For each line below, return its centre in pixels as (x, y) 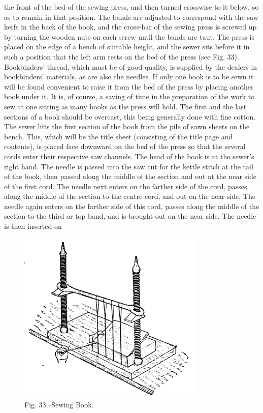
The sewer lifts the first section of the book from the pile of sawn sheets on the (127, 126)
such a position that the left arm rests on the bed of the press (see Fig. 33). (122, 56)
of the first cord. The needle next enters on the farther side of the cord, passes (126, 186)
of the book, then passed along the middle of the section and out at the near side (130, 176)
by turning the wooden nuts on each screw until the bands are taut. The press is (129, 36)
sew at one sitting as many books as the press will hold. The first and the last (125, 106)
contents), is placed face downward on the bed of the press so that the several (125, 146)
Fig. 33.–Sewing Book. (59, 405)
